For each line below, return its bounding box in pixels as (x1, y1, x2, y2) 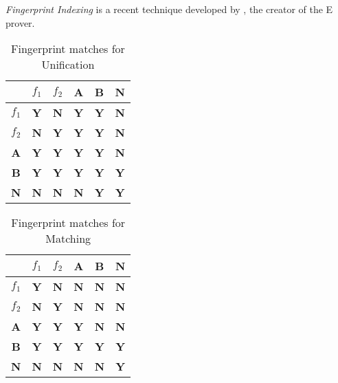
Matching (45, 230, 91, 247)
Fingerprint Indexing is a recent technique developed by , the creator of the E (5, 2, 333, 16)
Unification (41, 56, 95, 73)
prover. (5, 15, 35, 30)
